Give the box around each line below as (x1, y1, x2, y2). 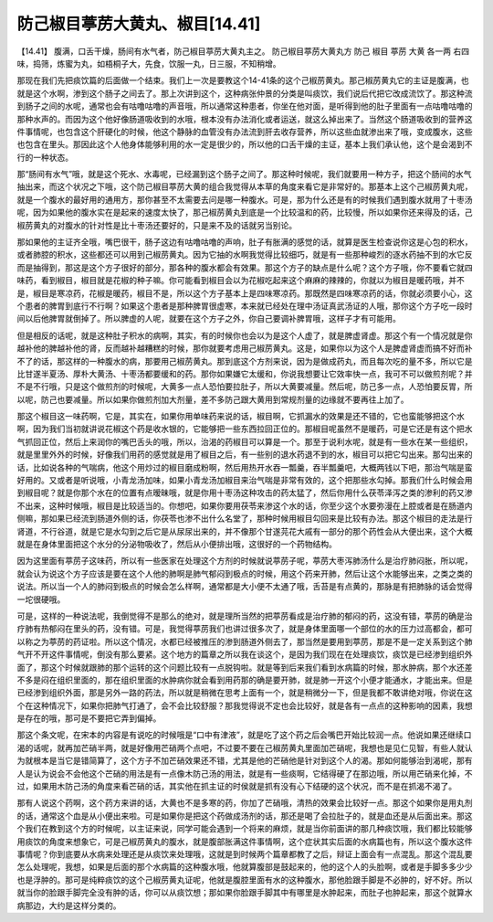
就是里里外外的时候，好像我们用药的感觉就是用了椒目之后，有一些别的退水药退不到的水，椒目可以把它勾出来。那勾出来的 (16, 449, 473, 461)
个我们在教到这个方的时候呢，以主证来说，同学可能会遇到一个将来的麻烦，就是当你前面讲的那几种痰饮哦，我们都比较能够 (16, 823, 473, 834)
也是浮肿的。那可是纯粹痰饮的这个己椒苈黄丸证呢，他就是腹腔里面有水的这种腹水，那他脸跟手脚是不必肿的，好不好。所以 (16, 874, 473, 885)
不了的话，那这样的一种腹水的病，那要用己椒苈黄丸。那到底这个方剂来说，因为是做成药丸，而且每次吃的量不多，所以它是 (16, 355, 473, 366)
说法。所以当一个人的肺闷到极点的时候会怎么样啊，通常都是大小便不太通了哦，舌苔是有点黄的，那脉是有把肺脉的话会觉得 (16, 581, 473, 592)
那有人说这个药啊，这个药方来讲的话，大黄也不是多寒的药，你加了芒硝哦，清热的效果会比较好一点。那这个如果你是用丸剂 (16, 798, 473, 809)
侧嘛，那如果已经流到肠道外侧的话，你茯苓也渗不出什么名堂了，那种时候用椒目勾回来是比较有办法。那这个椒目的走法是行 (16, 513, 473, 525)
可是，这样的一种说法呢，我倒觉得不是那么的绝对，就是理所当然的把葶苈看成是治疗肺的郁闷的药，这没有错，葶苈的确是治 (16, 610, 473, 621)
